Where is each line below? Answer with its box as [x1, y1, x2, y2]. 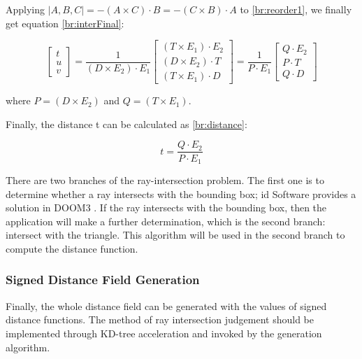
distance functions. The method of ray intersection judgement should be [6, 312, 314, 327]
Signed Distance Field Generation [6, 271, 200, 288]
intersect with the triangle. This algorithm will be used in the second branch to [6, 227, 345, 242]
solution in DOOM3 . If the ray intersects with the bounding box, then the [6, 200, 327, 215]
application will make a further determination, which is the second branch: [6, 213, 326, 228]
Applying [6, 2, 45, 16]
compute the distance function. [6, 241, 138, 255]
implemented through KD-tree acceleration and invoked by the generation [6, 325, 322, 340]
